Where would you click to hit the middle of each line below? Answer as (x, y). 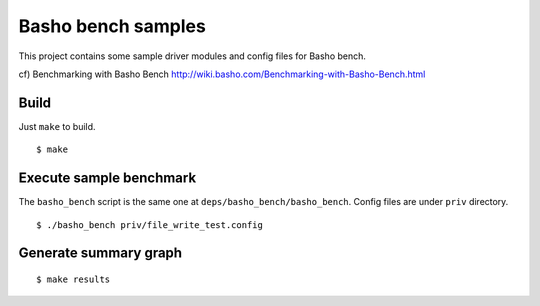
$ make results (73, 279)
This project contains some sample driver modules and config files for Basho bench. (192, 56)
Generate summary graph (100, 253)
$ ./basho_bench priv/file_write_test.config (150, 224)
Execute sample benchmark (107, 178)
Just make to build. (57, 126)
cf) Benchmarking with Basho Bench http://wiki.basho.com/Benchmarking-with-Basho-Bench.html (222, 74)
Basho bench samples (112, 26)
